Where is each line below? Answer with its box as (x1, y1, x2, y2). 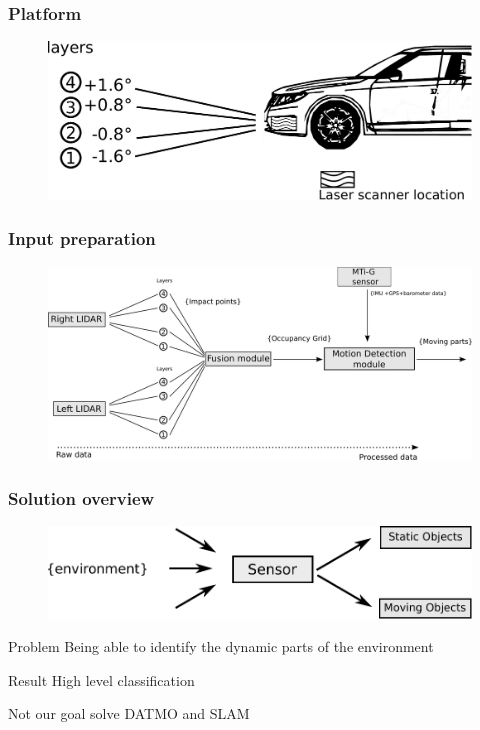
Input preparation (8, 226, 156, 251)
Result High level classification (8, 669, 195, 690)
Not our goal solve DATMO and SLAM (8, 703, 250, 724)
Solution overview (8, 486, 155, 511)
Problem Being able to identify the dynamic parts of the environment (8, 636, 434, 657)
